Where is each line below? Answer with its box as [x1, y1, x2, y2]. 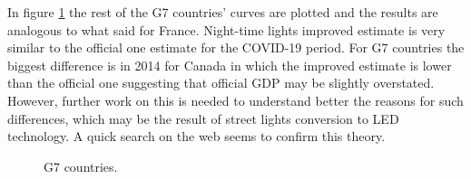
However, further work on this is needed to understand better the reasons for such [7, 90, 464, 109]
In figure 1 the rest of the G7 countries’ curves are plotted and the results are [7, 3, 438, 21]
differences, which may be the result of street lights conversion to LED [7, 108, 399, 127]
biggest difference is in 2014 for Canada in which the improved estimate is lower [7, 55, 452, 74]
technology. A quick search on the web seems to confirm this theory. [7, 127, 386, 146]
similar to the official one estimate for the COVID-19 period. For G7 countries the [7, 38, 465, 57]
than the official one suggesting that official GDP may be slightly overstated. [7, 73, 435, 92]
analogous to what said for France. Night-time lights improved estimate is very [7, 20, 446, 39]
